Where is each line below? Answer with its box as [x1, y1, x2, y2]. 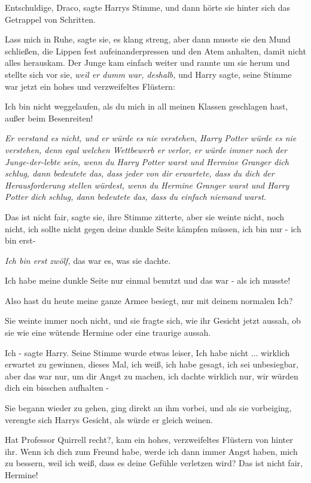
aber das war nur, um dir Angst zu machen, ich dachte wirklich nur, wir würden [5, 369, 298, 382]
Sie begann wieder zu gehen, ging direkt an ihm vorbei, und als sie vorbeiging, [5, 402, 292, 414]
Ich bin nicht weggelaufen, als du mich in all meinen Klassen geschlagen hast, [5, 100, 288, 113]
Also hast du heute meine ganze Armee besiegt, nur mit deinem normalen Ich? [5, 294, 293, 306]
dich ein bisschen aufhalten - [5, 381, 109, 394]
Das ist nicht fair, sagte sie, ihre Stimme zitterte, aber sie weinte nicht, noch [5, 210, 284, 223]
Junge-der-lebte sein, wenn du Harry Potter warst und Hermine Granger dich [5, 155, 289, 168]
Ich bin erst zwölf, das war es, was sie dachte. [5, 254, 171, 266]
